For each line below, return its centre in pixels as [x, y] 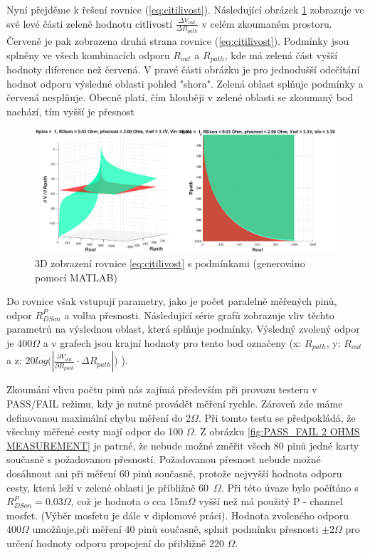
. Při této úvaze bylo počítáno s [290, 487]
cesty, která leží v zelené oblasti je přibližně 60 [108, 487]
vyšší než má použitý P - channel [271, 501]
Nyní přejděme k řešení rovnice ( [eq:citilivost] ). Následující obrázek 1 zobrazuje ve [185, 9]
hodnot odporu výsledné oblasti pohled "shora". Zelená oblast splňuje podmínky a [185, 83]
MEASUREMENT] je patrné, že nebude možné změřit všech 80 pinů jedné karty [183, 445]
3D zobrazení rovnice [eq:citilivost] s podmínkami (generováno [170, 263]
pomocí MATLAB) [76, 277]
